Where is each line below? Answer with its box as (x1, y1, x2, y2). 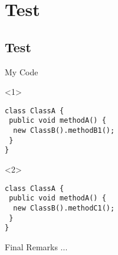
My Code (5, 65, 38, 78)
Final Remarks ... (5, 240, 68, 253)
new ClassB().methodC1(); (13, 203, 115, 212)
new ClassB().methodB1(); (13, 126, 115, 135)
